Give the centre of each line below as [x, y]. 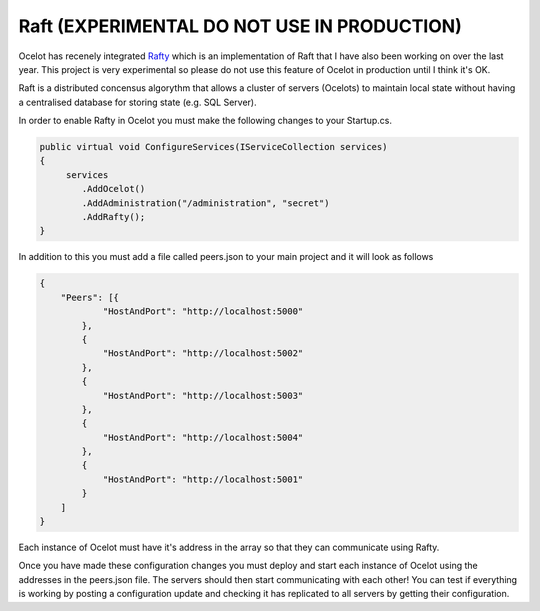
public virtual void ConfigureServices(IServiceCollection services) [213, 147]
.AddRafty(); [113, 217]
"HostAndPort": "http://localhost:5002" [203, 353]
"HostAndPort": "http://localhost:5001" [203, 479]
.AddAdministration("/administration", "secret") [205, 203]
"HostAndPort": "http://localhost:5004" [203, 437]
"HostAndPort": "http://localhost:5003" [203, 395]
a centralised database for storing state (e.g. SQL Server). [137, 102]
